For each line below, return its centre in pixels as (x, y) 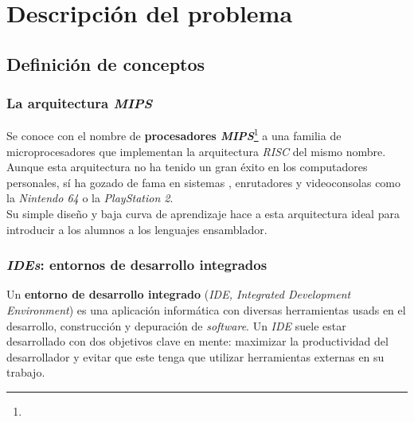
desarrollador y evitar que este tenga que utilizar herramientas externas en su (195, 356)
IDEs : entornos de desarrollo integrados (137, 265)
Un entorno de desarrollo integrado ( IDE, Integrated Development (179, 294)
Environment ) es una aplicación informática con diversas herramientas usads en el (206, 310)
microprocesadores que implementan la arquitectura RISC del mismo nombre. (196, 151)
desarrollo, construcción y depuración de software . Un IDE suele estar (176, 325)
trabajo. (26, 372)
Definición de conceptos (106, 63)
